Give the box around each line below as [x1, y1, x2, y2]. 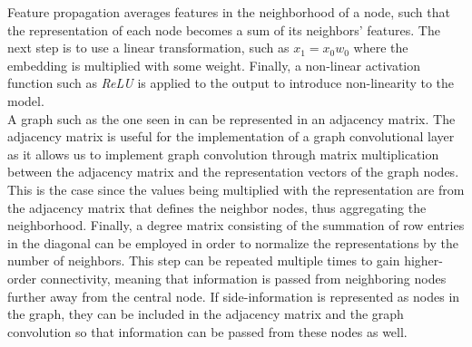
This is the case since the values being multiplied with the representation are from [7, 179, 465, 198]
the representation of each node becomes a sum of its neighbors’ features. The [7, 20, 440, 39]
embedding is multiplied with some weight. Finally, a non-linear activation [7, 55, 421, 74]
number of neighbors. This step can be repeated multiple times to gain [7, 251, 400, 270]
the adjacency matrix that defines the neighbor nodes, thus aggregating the [7, 198, 427, 217]
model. [7, 91, 44, 110]
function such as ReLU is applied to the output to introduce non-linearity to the [7, 73, 455, 92]
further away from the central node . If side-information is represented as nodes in [7, 286, 460, 305]
